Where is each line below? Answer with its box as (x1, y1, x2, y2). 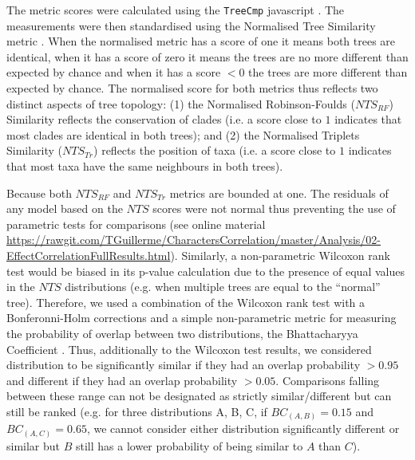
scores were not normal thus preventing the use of (152, 200, 396, 217)
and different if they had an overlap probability (6, 372, 238, 388)
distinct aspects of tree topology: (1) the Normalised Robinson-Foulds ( (6, 95, 355, 112)
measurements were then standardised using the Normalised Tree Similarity (6, 17, 376, 33)
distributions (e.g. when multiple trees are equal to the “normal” (65, 278, 381, 295)
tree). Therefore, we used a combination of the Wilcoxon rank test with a (6, 293, 366, 310)
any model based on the (6, 200, 123, 217)
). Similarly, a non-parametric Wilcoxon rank (170, 246, 390, 263)
